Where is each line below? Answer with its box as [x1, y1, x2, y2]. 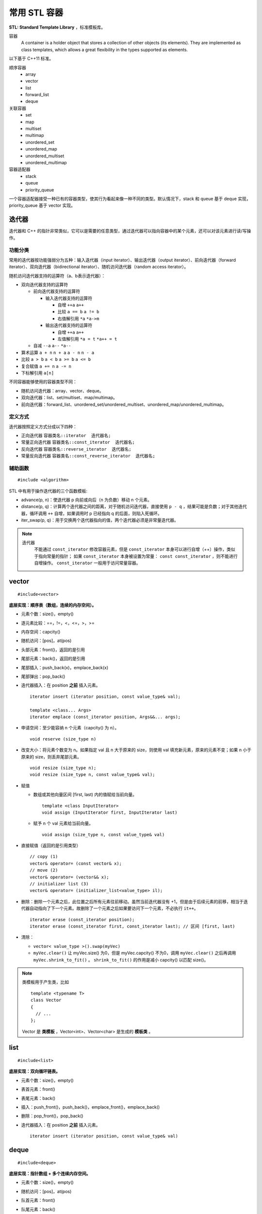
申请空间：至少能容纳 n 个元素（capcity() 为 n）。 [21, 725, 119, 731]
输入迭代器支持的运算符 [45, 295, 92, 301]
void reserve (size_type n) [30, 736, 97, 742]
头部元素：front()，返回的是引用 [21, 646, 85, 653]
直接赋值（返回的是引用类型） [21, 843, 81, 848]
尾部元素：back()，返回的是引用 [21, 656, 85, 661]
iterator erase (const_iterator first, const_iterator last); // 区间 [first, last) [30, 923, 235, 929]
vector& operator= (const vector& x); [30, 860, 122, 866]
